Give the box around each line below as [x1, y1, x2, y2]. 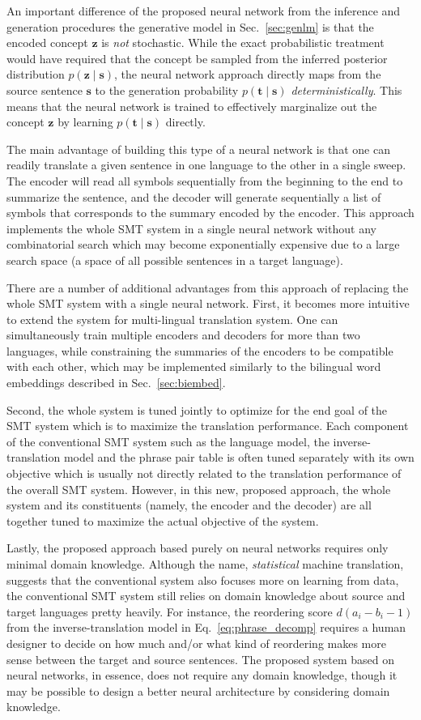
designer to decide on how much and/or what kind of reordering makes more [6, 634, 386, 651]
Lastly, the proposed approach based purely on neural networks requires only [6, 539, 389, 556]
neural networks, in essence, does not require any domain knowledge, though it [6, 667, 398, 684]
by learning [57, 113, 113, 130]
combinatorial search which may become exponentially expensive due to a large [6, 236, 400, 253]
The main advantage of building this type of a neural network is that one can [6, 140, 390, 157]
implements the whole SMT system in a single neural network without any [6, 219, 376, 236]
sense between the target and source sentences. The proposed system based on [6, 650, 395, 667]
